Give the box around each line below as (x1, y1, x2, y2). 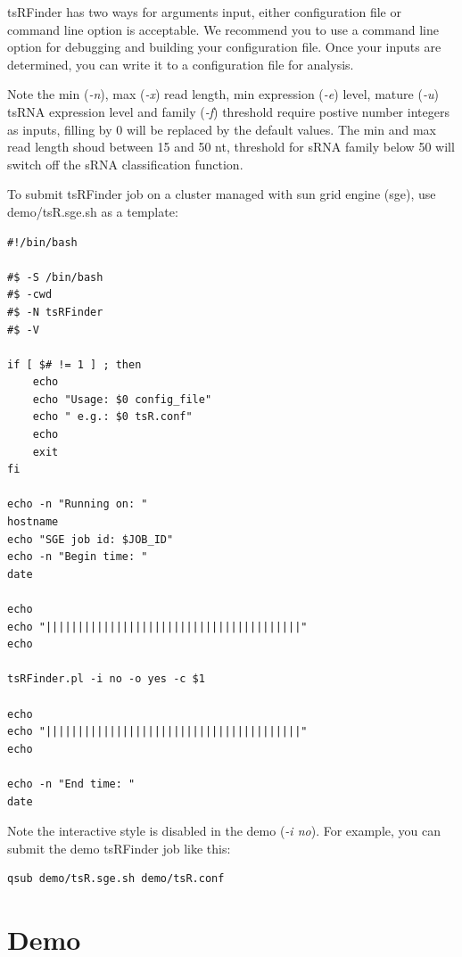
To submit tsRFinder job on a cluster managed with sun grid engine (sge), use (7, 185, 436, 203)
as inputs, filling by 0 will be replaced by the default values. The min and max (7, 120, 436, 138)
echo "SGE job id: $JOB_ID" (7, 532, 174, 546)
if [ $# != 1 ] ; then (7, 358, 142, 371)
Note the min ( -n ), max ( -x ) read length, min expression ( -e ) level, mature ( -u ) (7, 85, 439, 103)
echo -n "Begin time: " (7, 550, 148, 564)
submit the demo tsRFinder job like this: (7, 838, 231, 857)
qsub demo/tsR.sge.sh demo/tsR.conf (7, 872, 225, 886)
